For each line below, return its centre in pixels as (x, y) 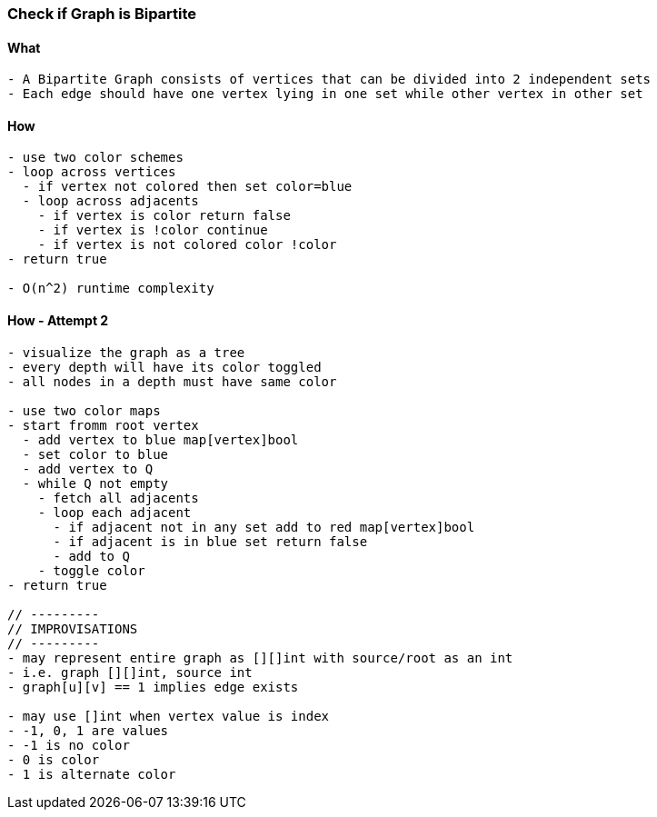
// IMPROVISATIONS (73, 628)
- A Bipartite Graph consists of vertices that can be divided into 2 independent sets (329, 80)
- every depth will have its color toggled (164, 367)
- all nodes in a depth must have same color (172, 381)
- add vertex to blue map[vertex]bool (160, 439)
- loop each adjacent (114, 512)
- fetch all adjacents (118, 498)
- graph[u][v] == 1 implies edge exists (153, 687)
